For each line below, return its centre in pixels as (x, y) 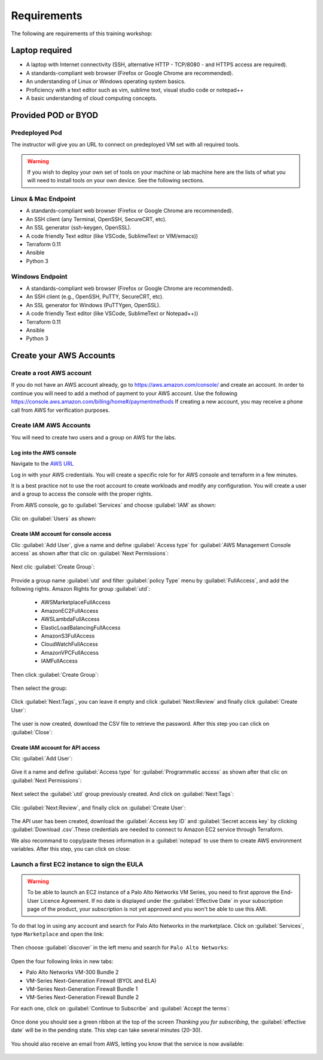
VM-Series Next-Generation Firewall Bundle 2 (82, 997)
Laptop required (42, 51)
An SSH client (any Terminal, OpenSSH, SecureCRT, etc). (96, 219)
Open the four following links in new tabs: (62, 961)
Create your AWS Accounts (63, 356)
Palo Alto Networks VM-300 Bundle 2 (72, 972)
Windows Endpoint (39, 276)
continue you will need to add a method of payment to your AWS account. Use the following (124, 393)
